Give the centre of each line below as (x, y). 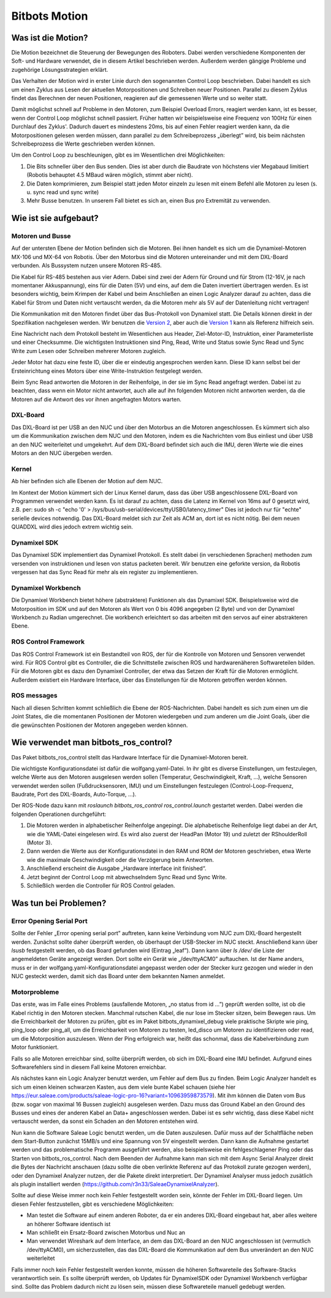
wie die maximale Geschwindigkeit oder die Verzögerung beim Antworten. (120, 860)
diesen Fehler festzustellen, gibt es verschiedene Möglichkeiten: (93, 1204)
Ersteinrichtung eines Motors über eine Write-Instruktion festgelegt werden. (107, 371)
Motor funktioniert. (35, 1047)
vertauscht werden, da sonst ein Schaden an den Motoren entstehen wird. (105, 1121)
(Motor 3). (39, 843)
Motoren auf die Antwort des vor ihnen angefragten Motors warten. (97, 399)
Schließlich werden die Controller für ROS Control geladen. (101, 885)
